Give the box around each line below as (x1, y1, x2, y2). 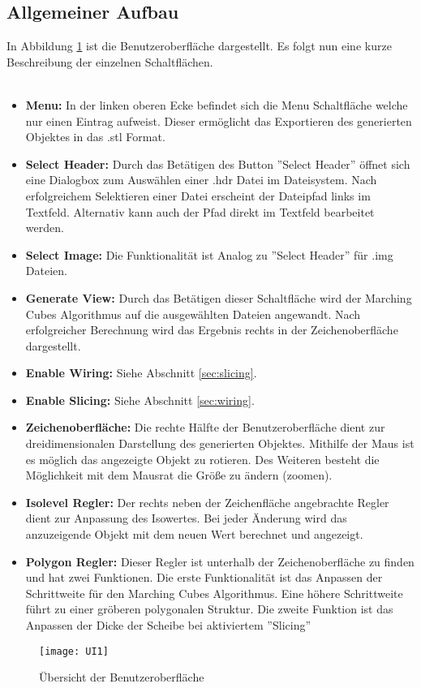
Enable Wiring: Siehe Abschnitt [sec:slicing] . (25, 364, 257, 381)
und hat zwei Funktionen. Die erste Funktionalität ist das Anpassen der (25, 569, 383, 586)
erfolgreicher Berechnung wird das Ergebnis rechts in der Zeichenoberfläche (25, 321, 398, 338)
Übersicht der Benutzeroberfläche (39, 669, 204, 686)
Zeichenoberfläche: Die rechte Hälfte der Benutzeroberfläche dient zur (25, 419, 385, 436)
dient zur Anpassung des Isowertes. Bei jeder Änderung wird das (25, 510, 347, 527)
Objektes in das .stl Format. (25, 128, 165, 145)
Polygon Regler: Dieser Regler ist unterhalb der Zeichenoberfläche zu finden (25, 553, 415, 570)
